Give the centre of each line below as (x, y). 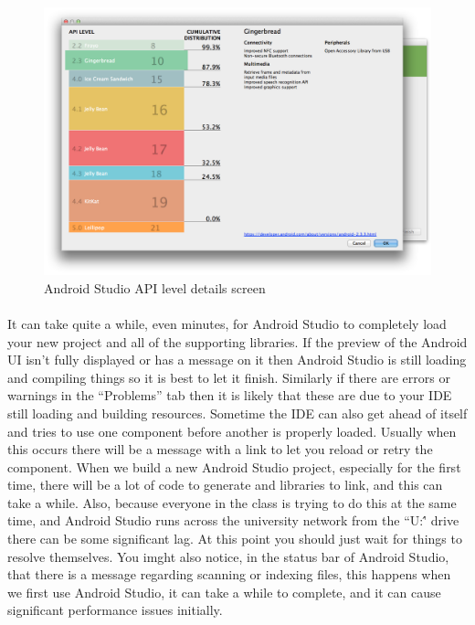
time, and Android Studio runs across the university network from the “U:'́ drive (233, 520)
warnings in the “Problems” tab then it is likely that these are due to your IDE (230, 395)
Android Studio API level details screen (155, 287)
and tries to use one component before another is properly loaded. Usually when (232, 431)
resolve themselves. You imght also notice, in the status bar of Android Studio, (228, 556)
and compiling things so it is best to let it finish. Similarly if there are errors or (229, 377)
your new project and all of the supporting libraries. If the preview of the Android (237, 341)
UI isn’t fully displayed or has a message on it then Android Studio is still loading (237, 360)
